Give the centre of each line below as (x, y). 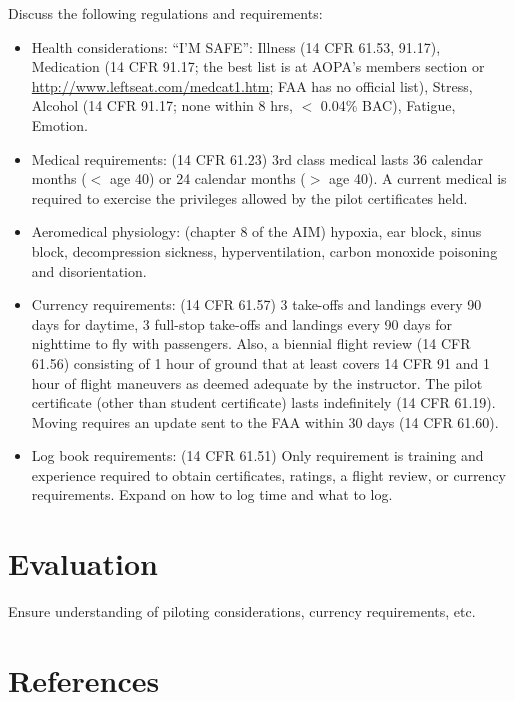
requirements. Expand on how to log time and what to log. (212, 494)
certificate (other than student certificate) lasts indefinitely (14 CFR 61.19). (263, 402)
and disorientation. (89, 270)
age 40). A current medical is (418, 178)
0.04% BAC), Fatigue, (388, 105)
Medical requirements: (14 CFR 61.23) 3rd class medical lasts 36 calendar (257, 158)
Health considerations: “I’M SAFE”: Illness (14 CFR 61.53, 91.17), (236, 46)
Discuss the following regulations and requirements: (165, 13)
